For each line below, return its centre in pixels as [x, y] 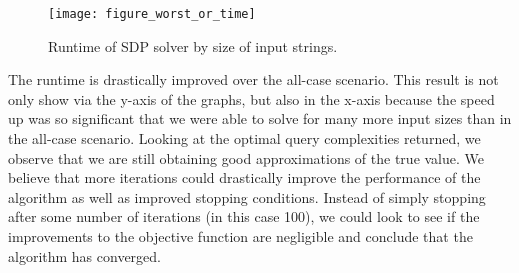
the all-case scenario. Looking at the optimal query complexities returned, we [244, 138]
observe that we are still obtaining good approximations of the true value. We [246, 157]
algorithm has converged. [84, 255]
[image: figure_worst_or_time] [152, 14]
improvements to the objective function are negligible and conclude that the [240, 236]
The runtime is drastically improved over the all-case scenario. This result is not [253, 79]
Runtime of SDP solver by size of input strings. [193, 45]
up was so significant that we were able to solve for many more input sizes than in [260, 118]
